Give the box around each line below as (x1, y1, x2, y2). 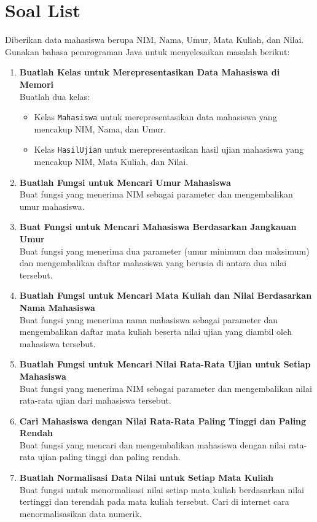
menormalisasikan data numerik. (19, 507, 142, 520)
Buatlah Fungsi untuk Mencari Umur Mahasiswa (19, 175, 231, 188)
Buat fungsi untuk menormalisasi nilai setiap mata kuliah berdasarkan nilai (19, 483, 304, 496)
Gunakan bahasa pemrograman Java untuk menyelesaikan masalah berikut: (5, 45, 290, 58)
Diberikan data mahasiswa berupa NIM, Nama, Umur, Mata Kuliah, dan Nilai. (5, 33, 304, 46)
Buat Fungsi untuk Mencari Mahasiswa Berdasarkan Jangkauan (19, 220, 297, 233)
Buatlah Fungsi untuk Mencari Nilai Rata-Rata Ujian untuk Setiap (19, 358, 311, 370)
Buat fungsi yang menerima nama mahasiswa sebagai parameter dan (19, 313, 278, 326)
